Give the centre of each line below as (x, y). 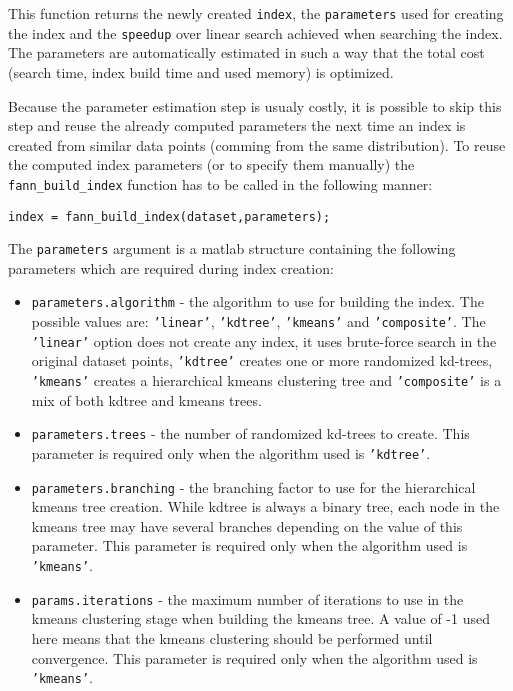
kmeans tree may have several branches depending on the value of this (247, 525)
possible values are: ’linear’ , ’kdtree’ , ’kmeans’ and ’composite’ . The (258, 321)
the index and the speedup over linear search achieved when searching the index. (255, 32)
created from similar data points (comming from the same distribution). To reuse (257, 144)
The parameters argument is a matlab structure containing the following (232, 248)
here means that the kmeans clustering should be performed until (232, 637)
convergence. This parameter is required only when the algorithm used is (254, 657)
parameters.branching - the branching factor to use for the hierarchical (253, 486)
